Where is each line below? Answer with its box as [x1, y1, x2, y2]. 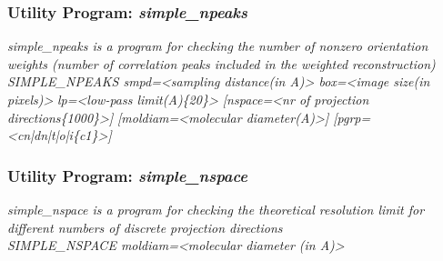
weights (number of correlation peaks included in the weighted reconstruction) [7, 54, 436, 73]
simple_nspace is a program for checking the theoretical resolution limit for [7, 200, 425, 218]
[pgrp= [333, 107, 371, 126]
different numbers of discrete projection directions [7, 217, 283, 236]
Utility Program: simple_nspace [7, 164, 247, 186]
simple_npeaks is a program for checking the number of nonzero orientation [7, 36, 428, 55]
